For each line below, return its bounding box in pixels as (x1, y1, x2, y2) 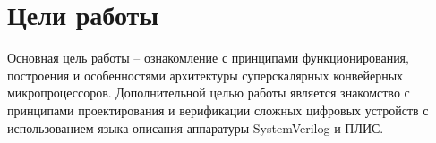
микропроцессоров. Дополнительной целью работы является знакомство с (7, 83, 410, 102)
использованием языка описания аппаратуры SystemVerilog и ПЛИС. (7, 118, 384, 137)
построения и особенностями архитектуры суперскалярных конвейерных (7, 65, 404, 84)
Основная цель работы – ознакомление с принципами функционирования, (7, 48, 409, 67)
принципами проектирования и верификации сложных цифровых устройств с (7, 100, 429, 119)
